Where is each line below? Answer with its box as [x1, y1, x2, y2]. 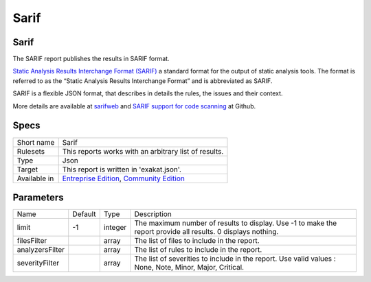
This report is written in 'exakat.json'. [62, 165, 182, 174]
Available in [16, 174, 54, 183]
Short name [16, 137, 55, 147]
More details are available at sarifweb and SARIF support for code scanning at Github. [12, 102, 256, 110]
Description [134, 209, 172, 219]
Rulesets [16, 146, 45, 156]
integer [103, 223, 127, 233]
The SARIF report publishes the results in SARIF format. [12, 55, 170, 63]
